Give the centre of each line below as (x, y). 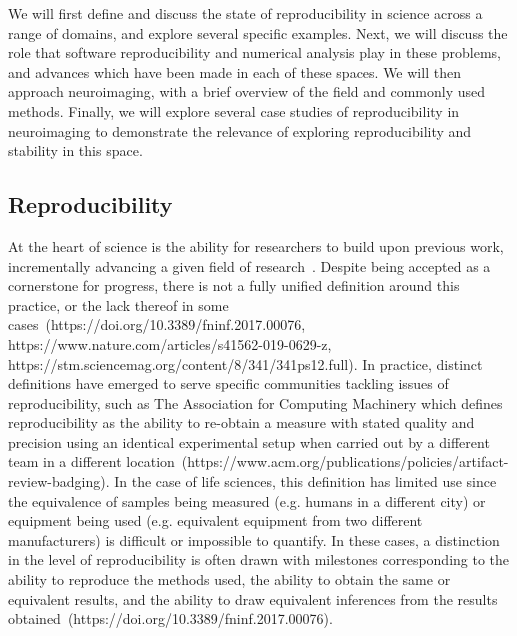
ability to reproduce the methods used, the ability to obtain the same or (229, 579)
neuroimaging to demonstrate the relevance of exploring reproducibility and (240, 130)
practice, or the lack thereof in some (118, 304)
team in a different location (91, 461)
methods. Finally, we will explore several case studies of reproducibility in (234, 110)
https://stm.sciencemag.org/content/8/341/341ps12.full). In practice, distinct (245, 363)
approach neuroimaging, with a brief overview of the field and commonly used (247, 91)
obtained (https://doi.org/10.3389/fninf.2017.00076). (170, 618)
